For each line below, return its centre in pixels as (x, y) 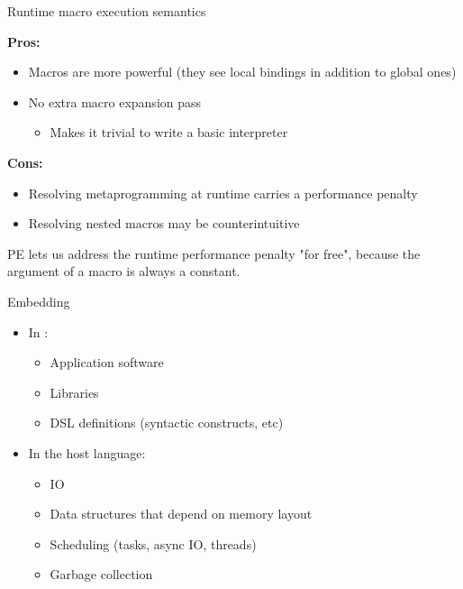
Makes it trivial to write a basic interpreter (169, 132)
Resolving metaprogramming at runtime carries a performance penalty (223, 193)
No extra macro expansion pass (115, 101)
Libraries (74, 392)
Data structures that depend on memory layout (181, 514)
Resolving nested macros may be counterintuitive (164, 223)
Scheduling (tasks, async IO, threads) (153, 543)
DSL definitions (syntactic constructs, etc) (167, 423)
